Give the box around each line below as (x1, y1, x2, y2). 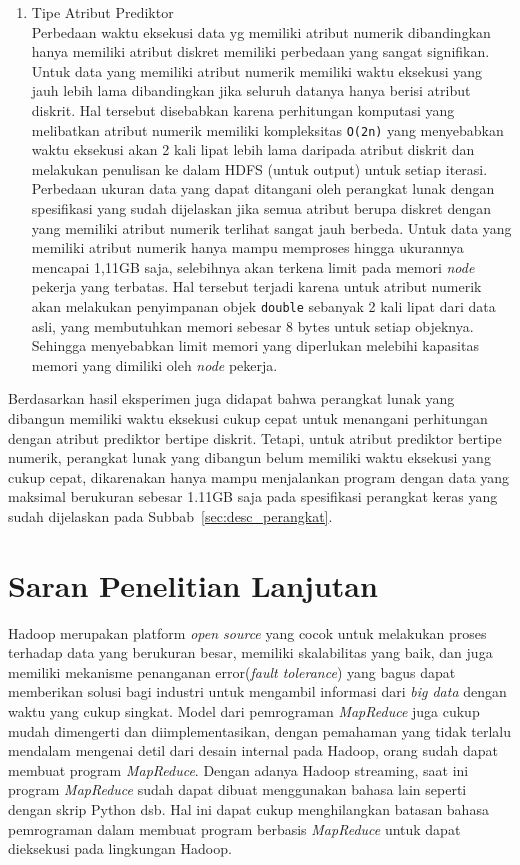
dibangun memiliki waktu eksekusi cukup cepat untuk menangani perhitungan (8, 408, 488, 428)
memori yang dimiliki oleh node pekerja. (31, 354, 278, 375)
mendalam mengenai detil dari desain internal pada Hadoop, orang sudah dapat (8, 740, 498, 761)
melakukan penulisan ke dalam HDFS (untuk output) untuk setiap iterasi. (31, 158, 488, 179)
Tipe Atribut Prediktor (31, 2, 174, 22)
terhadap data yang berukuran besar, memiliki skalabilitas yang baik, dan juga (8, 642, 493, 663)
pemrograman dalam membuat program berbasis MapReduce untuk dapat (8, 818, 461, 839)
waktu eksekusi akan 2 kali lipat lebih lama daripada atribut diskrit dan (31, 139, 475, 160)
